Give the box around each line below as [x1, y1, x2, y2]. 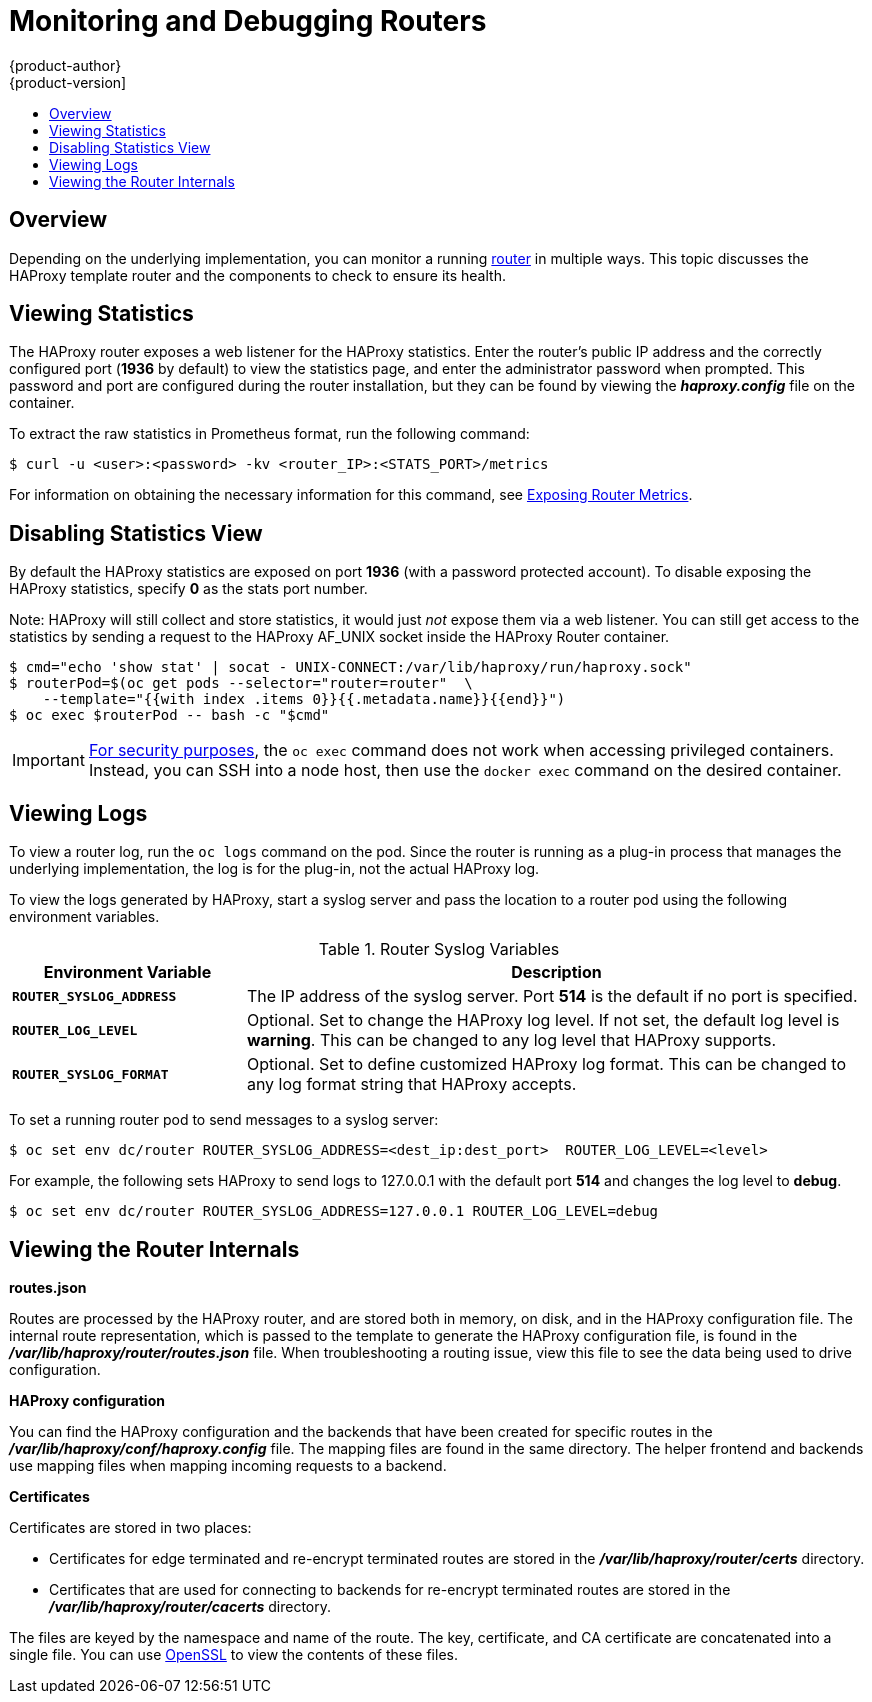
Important [12, 750, 85, 771]
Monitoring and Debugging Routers [9, 4, 487, 38]
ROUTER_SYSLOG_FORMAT [12, 1066, 169, 1082]
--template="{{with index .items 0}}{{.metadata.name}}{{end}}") [42, 691, 566, 708]
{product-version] [9, 73, 127, 91]
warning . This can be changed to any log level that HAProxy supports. [246, 1030, 777, 1051]
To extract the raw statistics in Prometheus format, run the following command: [9, 425, 530, 443]
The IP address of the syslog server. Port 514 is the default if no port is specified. [246, 986, 858, 1007]
